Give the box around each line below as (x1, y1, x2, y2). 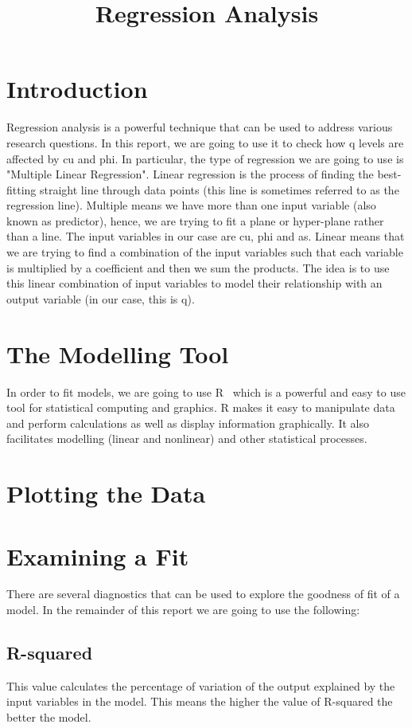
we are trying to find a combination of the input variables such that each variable (6, 244, 403, 260)
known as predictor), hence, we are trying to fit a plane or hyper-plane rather (6, 212, 384, 229)
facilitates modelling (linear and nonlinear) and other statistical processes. (6, 430, 367, 447)
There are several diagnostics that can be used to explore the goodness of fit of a (6, 585, 400, 602)
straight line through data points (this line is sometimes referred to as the (40, 181, 399, 198)
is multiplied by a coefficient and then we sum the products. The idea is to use (6, 259, 390, 276)
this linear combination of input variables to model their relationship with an (6, 275, 383, 292)
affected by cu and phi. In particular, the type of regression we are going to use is (6, 150, 404, 166)
